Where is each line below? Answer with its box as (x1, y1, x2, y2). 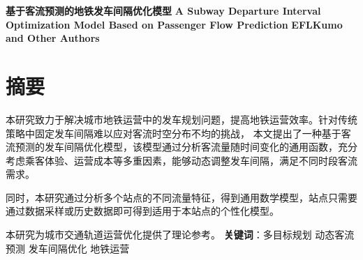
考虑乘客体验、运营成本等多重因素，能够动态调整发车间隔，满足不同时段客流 (6, 153, 357, 167)
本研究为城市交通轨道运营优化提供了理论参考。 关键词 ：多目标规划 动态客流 (6, 227, 355, 242)
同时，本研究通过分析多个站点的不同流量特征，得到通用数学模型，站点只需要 (6, 190, 357, 204)
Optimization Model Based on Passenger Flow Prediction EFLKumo (6, 17, 343, 31)
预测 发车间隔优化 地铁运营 (6, 240, 130, 255)
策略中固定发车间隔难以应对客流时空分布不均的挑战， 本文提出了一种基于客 (6, 125, 351, 140)
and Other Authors (6, 31, 100, 45)
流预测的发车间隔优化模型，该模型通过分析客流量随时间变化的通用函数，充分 (6, 139, 357, 154)
